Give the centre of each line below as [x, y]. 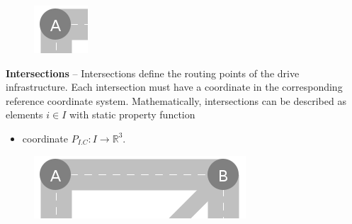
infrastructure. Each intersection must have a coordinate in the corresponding [174, 87]
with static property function [132, 114]
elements [24, 114]
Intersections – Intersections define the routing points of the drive [153, 73]
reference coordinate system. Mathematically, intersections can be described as [176, 100]
